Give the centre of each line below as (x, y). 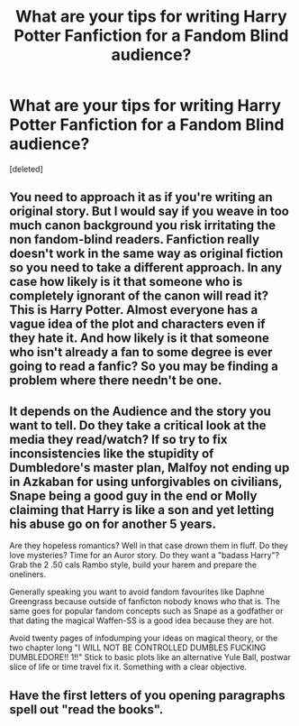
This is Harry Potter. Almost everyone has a (134, 310)
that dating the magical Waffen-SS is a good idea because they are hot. (142, 620)
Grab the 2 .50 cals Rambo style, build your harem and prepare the (133, 565)
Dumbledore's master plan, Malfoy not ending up (149, 468)
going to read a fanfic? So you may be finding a (144, 367)
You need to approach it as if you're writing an (141, 197)
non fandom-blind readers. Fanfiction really (134, 239)
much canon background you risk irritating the (143, 226)
